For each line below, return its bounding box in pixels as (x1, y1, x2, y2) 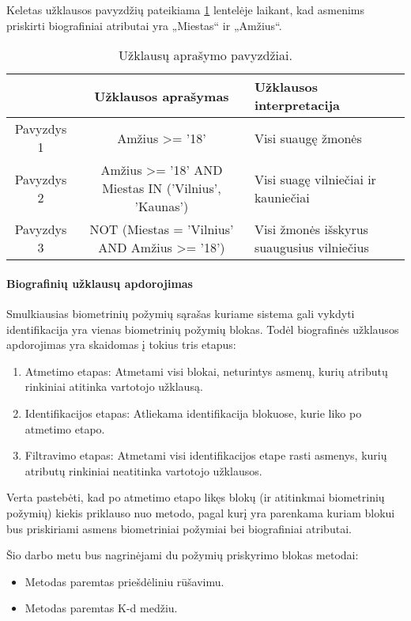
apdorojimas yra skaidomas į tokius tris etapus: (6, 336, 236, 353)
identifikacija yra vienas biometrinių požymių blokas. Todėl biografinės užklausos (6, 320, 399, 337)
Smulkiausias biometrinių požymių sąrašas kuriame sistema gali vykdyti (6, 305, 355, 321)
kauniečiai (254, 187, 310, 206)
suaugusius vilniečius (254, 238, 369, 257)
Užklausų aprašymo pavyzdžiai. (119, 46, 292, 65)
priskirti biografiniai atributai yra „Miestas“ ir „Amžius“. (6, 17, 282, 33)
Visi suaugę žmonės (254, 128, 362, 147)
